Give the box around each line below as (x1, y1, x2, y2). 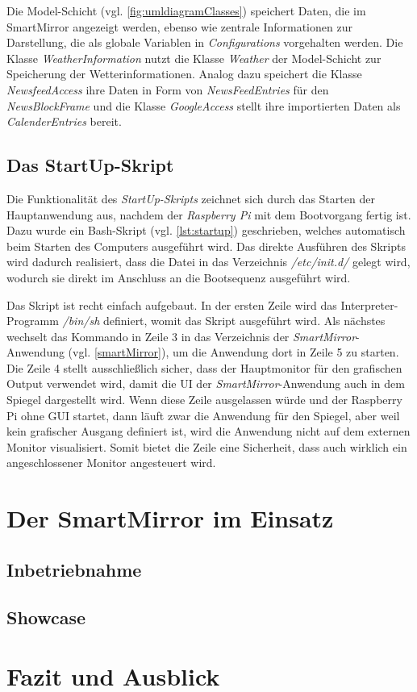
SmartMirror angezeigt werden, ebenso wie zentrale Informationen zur (6, 18, 352, 35)
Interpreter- (340, 296, 398, 313)
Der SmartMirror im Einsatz (6, 502, 334, 535)
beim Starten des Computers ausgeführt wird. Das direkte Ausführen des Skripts (6, 237, 406, 254)
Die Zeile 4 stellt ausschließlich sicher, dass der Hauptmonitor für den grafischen (6, 359, 402, 376)
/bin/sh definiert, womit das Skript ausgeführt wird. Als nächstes (62, 312, 386, 329)
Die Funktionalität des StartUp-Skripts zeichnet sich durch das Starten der (6, 190, 375, 206)
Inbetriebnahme (6, 557, 142, 582)
